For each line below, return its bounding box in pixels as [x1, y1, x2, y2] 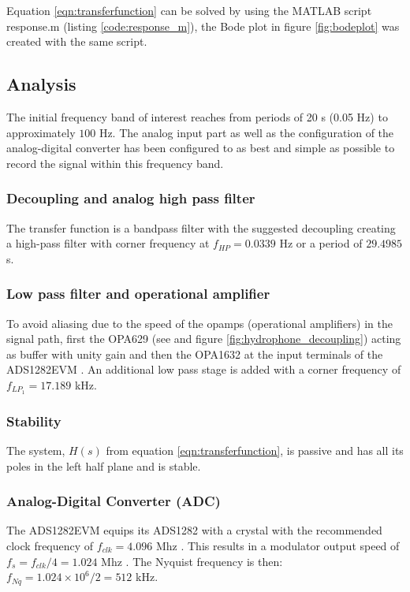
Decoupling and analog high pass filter [6, 188, 255, 208]
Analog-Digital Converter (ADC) [6, 491, 221, 511]
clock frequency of [6, 538, 94, 554]
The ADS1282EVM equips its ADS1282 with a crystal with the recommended [6, 522, 382, 538]
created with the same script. [6, 33, 147, 50]
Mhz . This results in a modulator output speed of [155, 538, 400, 554]
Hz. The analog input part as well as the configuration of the [99, 124, 394, 140]
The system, [6, 442, 65, 459]
